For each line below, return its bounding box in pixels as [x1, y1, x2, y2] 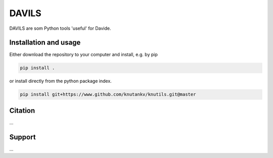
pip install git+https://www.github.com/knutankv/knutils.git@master [20, 91, 196, 97]
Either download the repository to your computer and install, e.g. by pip [9, 51, 158, 58]
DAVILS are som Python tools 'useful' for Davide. [9, 25, 111, 31]
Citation [9, 106, 35, 115]
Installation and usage [9, 38, 81, 47]
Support [9, 133, 36, 141]
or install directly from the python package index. [9, 78, 112, 84]
